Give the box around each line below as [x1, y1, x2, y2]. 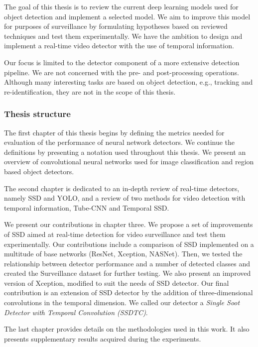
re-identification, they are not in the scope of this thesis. [4, 86, 176, 97]
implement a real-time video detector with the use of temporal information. [4, 40, 234, 51]
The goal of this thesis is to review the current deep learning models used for [4, 1, 239, 11]
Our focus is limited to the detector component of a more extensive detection [4, 57, 240, 67]
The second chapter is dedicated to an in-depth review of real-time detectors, [4, 183, 240, 193]
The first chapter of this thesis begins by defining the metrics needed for [4, 127, 225, 137]
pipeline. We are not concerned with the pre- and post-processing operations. [4, 67, 239, 77]
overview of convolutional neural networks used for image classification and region [4, 156, 254, 167]
